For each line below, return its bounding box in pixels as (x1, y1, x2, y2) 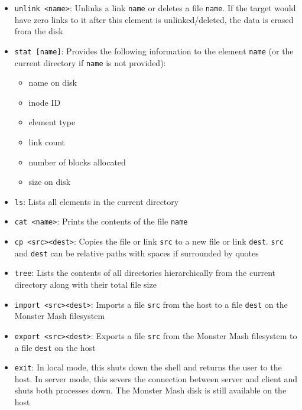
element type (28, 116, 76, 128)
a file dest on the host (14, 341, 96, 353)
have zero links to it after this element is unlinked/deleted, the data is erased (14, 13, 294, 25)
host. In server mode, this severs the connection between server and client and (14, 372, 297, 385)
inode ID (28, 96, 61, 108)
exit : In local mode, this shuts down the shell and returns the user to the (14, 361, 282, 373)
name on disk (28, 76, 77, 89)
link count (28, 135, 66, 148)
